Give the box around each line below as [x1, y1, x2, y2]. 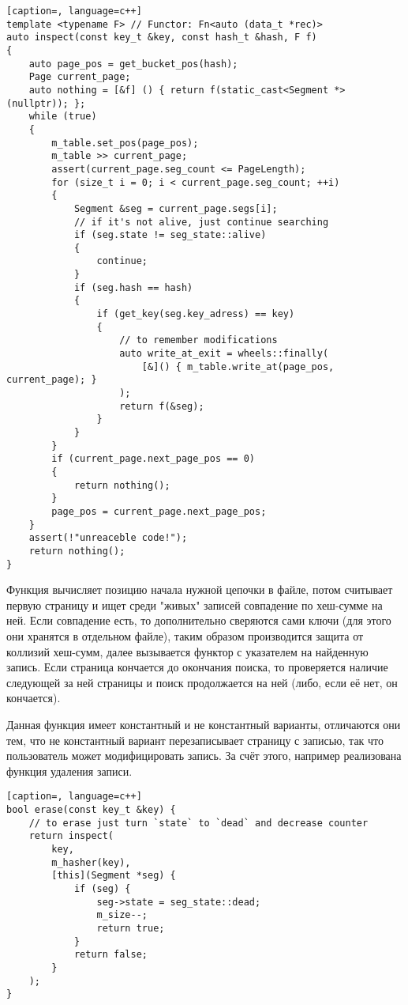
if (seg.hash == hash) [73, 281, 193, 293]
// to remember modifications [119, 334, 278, 346]
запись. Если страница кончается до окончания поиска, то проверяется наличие [6, 659, 388, 675]
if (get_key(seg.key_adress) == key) [96, 308, 295, 320]
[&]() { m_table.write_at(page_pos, [141, 361, 335, 372]
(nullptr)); [6, 97, 69, 109]
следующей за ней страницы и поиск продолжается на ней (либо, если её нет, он [6, 674, 398, 690]
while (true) [28, 111, 97, 123]
